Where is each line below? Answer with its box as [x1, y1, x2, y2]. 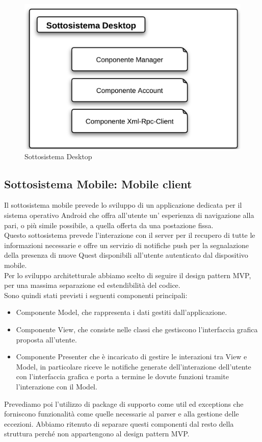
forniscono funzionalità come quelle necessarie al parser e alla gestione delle [4, 408, 239, 419]
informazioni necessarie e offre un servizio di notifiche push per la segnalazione [4, 239, 249, 250]
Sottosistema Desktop [24, 151, 92, 161]
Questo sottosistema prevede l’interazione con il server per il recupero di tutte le [4, 230, 255, 240]
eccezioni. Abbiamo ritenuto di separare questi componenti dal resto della [4, 418, 234, 429]
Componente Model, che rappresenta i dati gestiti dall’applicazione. [16, 307, 227, 317]
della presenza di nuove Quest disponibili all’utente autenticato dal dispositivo [4, 250, 248, 260]
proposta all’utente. [16, 334, 77, 345]
